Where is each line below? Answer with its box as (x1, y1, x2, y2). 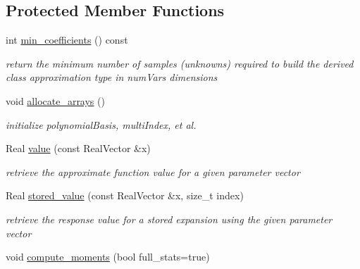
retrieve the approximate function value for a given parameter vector (6, 164, 300, 179)
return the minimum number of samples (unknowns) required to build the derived (6, 56, 354, 70)
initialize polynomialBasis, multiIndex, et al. (6, 117, 197, 132)
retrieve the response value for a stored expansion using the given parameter (6, 211, 333, 226)
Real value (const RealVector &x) (6, 141, 151, 156)
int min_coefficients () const (6, 32, 128, 47)
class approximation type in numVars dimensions (6, 70, 218, 85)
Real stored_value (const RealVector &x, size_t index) (6, 188, 244, 203)
